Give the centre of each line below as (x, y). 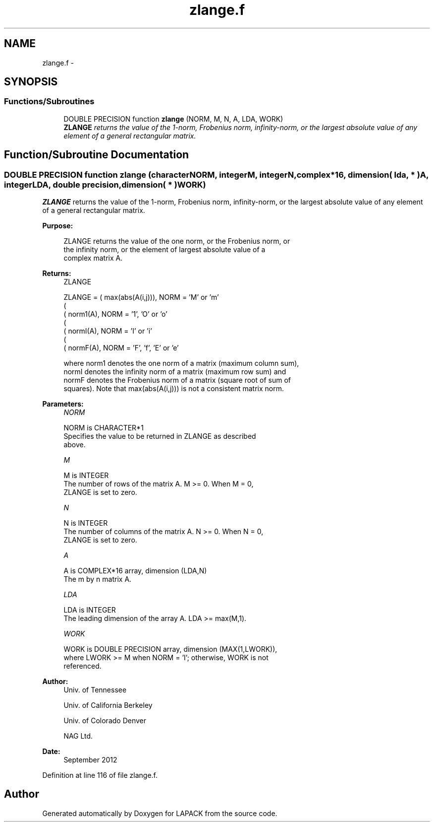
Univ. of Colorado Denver (105, 721)
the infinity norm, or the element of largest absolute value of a (164, 250)
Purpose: (58, 226)
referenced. (82, 666)
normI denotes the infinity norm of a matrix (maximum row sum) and (175, 372)
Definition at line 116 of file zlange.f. (100, 775)
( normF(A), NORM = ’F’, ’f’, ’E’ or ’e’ (121, 348)
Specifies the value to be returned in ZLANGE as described (160, 436)
